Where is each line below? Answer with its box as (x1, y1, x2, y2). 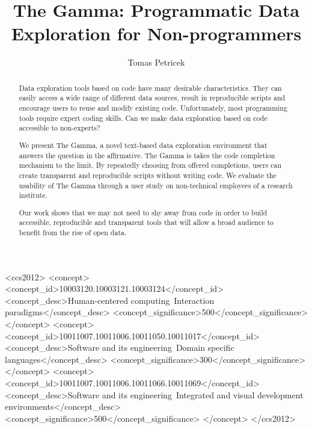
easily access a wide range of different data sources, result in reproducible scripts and (19, 93, 286, 103)
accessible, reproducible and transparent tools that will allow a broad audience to (19, 217, 274, 227)
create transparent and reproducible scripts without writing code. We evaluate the (19, 170, 277, 180)
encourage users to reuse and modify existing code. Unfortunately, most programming (19, 103, 287, 113)
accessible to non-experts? (19, 123, 100, 133)
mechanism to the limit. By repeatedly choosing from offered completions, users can (19, 160, 282, 170)
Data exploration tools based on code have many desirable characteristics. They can (19, 82, 282, 93)
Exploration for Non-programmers (11, 21, 302, 46)
